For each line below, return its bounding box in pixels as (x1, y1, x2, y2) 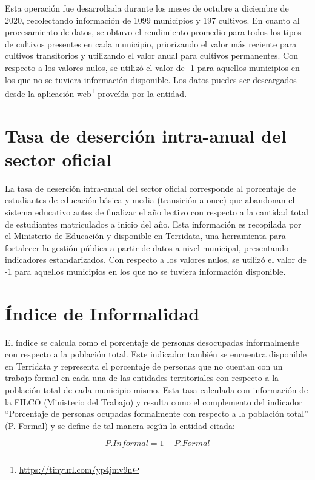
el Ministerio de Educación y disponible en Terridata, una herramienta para (5, 229, 286, 242)
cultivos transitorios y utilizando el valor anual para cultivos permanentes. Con (5, 49, 298, 62)
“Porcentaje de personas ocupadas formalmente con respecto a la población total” (5, 407, 308, 420)
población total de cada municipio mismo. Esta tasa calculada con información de (5, 383, 308, 396)
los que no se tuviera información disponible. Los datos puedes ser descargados (5, 73, 297, 86)
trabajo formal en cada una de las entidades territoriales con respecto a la (5, 371, 279, 384)
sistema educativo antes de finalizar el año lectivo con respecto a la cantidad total (5, 205, 308, 218)
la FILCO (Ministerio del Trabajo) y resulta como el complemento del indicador (5, 395, 302, 408)
